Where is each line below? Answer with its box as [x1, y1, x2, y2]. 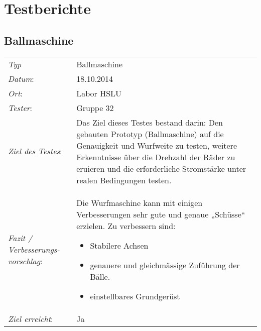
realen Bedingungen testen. [76, 174, 172, 186]
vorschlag [8, 255, 41, 267]
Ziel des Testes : [8, 145, 62, 157]
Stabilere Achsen [90, 239, 149, 251]
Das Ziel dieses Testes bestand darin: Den [76, 116, 223, 128]
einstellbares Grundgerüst [90, 290, 180, 302]
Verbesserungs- [8, 243, 60, 255]
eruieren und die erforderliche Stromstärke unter [76, 162, 246, 174]
